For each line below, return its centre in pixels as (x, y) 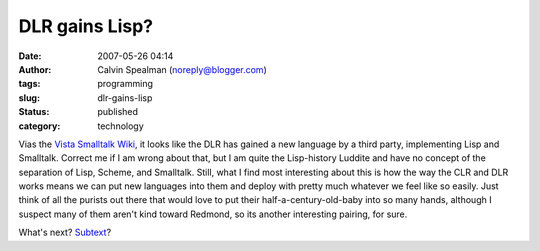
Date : (30, 56)
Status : (34, 112)
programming (125, 84)
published (118, 112)
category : (39, 126)
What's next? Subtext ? (65, 232)
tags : (29, 84)
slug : (29, 97)
